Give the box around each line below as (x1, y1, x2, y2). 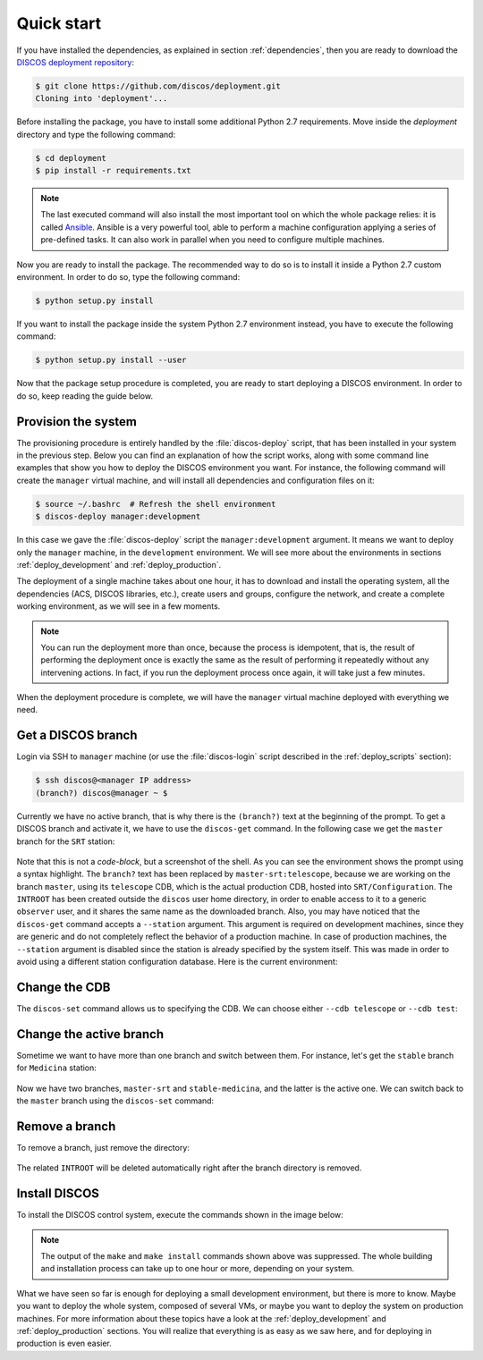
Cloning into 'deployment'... (35, 94, 168, 104)
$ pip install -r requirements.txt (35, 165, 191, 176)
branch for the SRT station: (16, 836, 115, 847)
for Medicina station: (16, 1062, 97, 1073)
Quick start (16, 13, 102, 33)
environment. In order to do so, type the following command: (16, 272, 241, 282)
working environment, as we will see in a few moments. (16, 601, 221, 612)
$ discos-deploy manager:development (35, 511, 201, 522)
